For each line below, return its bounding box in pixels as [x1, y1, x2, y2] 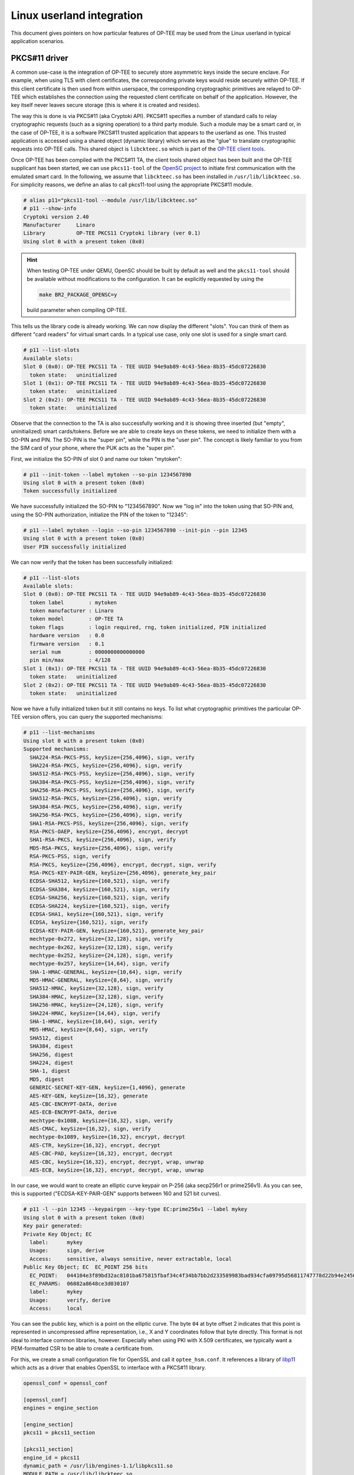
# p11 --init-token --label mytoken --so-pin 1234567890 [23, 471, 192, 478]
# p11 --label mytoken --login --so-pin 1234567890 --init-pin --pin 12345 [23, 527, 248, 533]
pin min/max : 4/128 [29, 657, 111, 664]
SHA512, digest [29, 1034, 74, 1041]
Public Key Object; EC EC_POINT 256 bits [23, 1264, 148, 1271]
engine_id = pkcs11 [23, 1454, 80, 1461]
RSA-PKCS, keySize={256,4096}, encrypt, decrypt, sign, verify [29, 861, 217, 868]
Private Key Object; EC [23, 1231, 93, 1237]
